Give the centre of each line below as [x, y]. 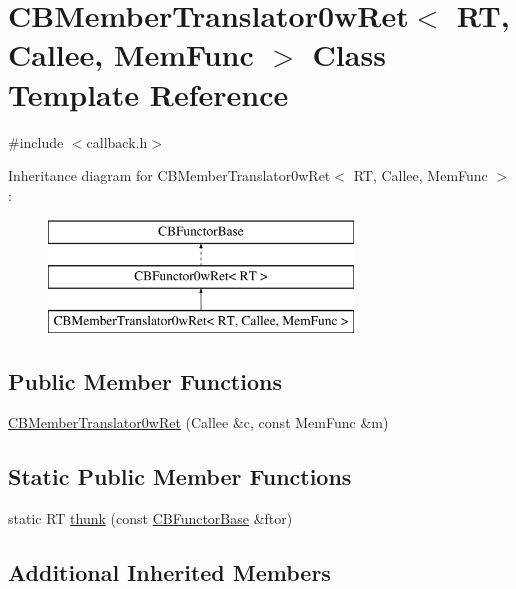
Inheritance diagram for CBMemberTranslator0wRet [169, 175]
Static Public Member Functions [180, 476]
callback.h [117, 141]
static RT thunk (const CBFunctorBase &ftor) [150, 518]
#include [36, 141]
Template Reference [148, 93]
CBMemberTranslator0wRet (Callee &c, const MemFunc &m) [198, 422]
